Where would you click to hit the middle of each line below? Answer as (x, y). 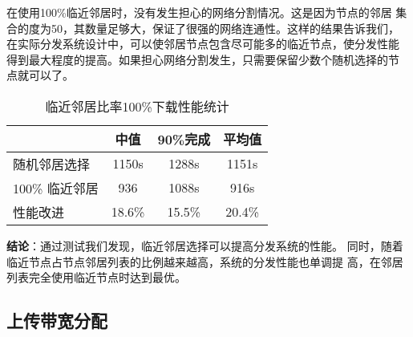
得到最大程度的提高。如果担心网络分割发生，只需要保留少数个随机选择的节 (203, 59)
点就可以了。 (40, 75)
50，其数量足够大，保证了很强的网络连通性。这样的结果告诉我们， (225, 28)
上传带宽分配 (57, 321)
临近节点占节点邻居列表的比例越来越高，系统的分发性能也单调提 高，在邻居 (205, 261)
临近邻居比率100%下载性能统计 (137, 106)
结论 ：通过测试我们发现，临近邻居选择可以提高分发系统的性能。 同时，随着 (205, 245)
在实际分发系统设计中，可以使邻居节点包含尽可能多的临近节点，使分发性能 (203, 44)
